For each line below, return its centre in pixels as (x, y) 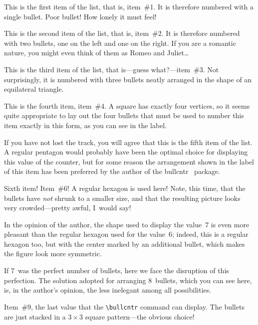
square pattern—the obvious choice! (140, 316)
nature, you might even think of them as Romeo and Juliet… (97, 53)
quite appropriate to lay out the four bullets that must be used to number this (124, 115)
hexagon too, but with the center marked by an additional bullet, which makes (125, 244)
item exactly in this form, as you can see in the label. (86, 125)
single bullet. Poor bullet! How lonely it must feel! (80, 16)
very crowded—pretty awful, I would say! (68, 208)
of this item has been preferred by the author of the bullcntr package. (112, 171)
